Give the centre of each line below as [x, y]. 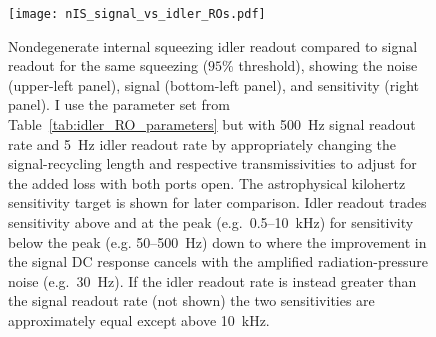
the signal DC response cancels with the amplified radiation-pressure [218, 261]
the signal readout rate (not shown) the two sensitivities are [191, 300]
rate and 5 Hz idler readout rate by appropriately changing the [202, 143]
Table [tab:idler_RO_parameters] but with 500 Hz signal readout [212, 124]
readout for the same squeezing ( [108, 65]
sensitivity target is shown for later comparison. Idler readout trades [217, 202]
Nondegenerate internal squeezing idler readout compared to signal [213, 45]
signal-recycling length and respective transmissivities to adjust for [212, 163]
